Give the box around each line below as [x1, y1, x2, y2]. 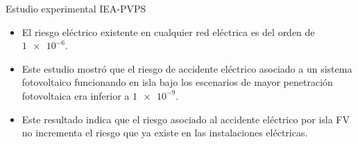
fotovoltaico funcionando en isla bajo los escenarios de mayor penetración [22, 75, 333, 89]
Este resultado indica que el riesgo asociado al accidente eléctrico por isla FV [22, 111, 350, 126]
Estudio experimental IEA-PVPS [6, 1, 146, 15]
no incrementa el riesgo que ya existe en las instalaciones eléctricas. [22, 125, 308, 140]
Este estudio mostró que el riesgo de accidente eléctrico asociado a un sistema [22, 61, 352, 75]
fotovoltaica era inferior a [22, 88, 130, 102]
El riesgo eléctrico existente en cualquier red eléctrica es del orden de [22, 24, 315, 39]
